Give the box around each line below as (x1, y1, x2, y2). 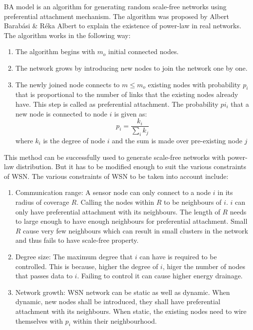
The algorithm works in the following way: (4, 30, 131, 40)
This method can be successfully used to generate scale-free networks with (4, 152, 226, 162)
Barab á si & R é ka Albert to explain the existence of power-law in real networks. (4, 20, 241, 31)
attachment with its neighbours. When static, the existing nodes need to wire (15, 306, 247, 316)
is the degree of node (43, 136, 105, 145)
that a (231, 98, 249, 109)
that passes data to (15, 271, 73, 281)
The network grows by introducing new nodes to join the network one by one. (15, 62, 248, 73)
